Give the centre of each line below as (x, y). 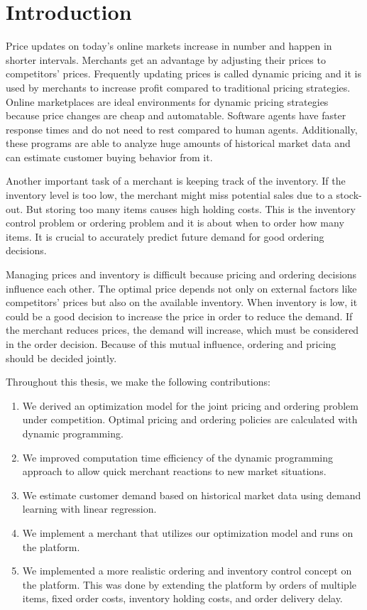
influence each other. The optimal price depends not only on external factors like (181, 288)
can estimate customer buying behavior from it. (109, 157)
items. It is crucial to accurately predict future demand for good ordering (165, 236)
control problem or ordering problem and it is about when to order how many (175, 223)
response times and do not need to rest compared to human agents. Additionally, (182, 129)
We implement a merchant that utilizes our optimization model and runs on (188, 532)
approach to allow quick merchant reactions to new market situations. (174, 471)
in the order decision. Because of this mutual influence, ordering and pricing (171, 344)
